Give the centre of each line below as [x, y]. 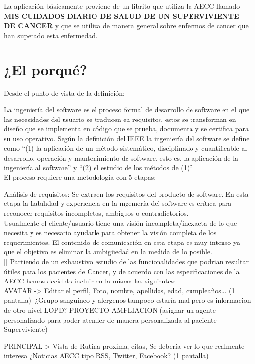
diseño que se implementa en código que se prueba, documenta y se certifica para [126, 129]
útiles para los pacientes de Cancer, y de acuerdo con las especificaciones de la [122, 271]
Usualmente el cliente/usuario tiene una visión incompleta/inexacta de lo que [121, 222]
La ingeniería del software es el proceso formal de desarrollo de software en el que [127, 109]
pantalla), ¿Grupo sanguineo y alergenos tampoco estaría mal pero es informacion [127, 300]
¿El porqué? [46, 69]
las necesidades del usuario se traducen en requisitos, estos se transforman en [120, 119]
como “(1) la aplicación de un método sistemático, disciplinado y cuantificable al [126, 148]
